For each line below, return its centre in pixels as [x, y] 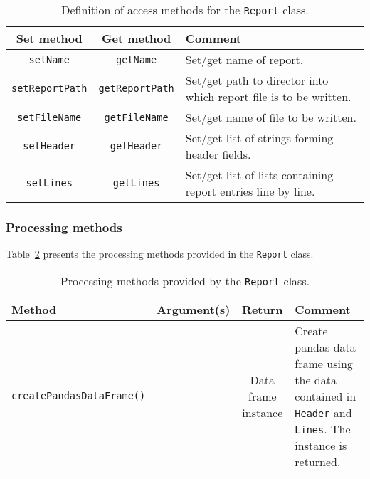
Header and [323, 412]
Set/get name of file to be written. [271, 117]
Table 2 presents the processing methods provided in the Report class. [160, 254]
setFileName [49, 117]
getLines [136, 183]
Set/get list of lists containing [259, 175]
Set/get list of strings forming [259, 138]
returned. [318, 461]
